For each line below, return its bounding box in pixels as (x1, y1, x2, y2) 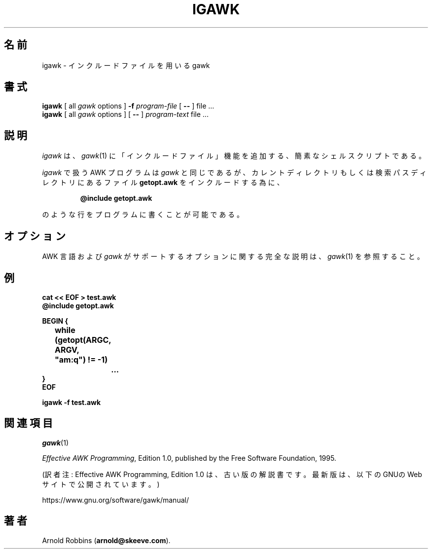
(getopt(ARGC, (54, 334, 111, 345)
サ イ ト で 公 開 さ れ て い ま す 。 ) (42, 479, 160, 488)
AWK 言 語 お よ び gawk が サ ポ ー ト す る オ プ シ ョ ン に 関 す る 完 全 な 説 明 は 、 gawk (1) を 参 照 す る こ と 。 (42, 252, 424, 261)
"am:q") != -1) (54, 354, 108, 365)
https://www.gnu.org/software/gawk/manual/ (42, 495, 189, 504)
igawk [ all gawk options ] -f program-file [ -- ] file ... (42, 102, 215, 111)
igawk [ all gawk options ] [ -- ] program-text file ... (42, 110, 209, 119)
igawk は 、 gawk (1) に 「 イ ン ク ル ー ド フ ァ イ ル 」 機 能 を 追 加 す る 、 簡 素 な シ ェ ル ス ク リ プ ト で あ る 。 (42, 151, 426, 160)
